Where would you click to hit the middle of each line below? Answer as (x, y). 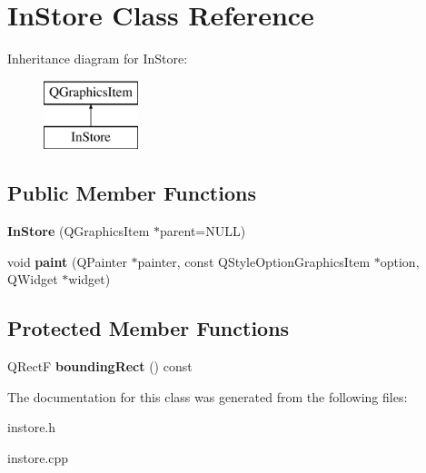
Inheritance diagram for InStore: (98, 59)
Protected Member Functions (149, 328)
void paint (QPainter (67, 261)
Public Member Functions (132, 193)
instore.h (32, 427)
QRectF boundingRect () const (100, 366)
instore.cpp (38, 457)
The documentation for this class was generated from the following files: (208, 396)
